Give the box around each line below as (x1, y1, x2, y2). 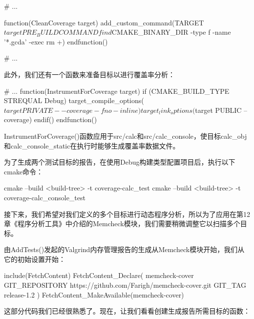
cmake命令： (4, 166, 43, 176)
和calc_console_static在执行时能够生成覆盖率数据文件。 (4, 140, 180, 150)
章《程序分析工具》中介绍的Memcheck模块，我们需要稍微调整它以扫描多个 (4, 218, 240, 229)
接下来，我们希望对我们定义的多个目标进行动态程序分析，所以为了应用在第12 (4, 209, 250, 219)
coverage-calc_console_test (4, 192, 85, 202)
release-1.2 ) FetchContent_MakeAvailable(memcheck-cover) (4, 289, 184, 299)
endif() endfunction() (34, 114, 97, 125)
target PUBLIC (195, 105, 242, 115)
